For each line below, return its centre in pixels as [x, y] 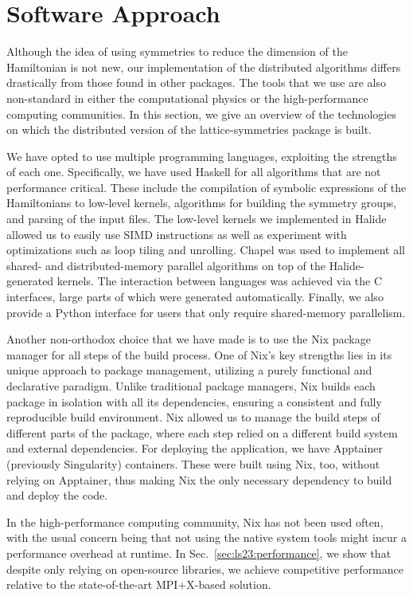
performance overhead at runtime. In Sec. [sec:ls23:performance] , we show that [199, 553]
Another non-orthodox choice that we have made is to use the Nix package [189, 339]
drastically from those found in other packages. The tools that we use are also [196, 82]
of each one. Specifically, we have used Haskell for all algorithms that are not [194, 172]
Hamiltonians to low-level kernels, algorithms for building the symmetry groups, [202, 203]
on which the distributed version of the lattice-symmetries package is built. [189, 129]
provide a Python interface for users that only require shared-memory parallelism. [206, 312]
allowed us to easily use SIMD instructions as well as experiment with [177, 234]
